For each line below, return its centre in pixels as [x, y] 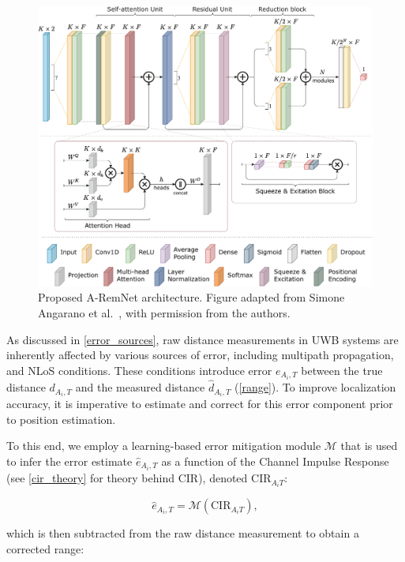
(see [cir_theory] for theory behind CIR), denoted [127, 478]
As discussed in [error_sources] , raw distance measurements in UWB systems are [202, 339]
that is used [369, 446]
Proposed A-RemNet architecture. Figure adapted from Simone [191, 297]
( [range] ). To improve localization [315, 387]
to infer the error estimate [69, 461]
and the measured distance [140, 387]
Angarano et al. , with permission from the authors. [164, 313]
